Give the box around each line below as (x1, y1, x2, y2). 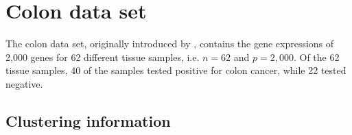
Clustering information (5, 110, 171, 131)
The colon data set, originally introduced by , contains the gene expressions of (5, 36, 334, 51)
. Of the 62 (293, 49, 340, 64)
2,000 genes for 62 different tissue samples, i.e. (5, 49, 200, 64)
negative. (5, 76, 43, 90)
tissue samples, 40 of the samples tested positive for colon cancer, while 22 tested (5, 63, 347, 77)
